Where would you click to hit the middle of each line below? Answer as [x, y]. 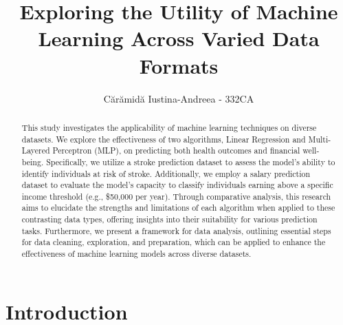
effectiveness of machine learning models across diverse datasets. [136, 254]
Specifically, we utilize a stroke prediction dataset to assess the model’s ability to [191, 161]
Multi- [320, 139]
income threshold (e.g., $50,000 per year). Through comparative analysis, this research [176, 196]
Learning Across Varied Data [179, 38]
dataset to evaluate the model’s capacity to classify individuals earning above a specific [177, 185]
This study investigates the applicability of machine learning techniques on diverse [169, 127]
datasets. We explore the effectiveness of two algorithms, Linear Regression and [164, 139]
